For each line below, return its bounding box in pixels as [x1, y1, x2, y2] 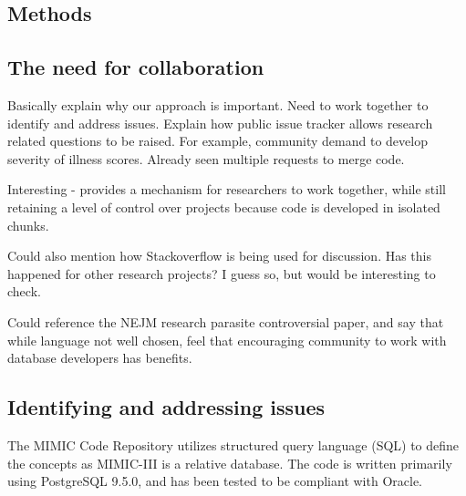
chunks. [7, 215, 49, 234]
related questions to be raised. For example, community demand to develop [7, 131, 428, 150]
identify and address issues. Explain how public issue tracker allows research [7, 113, 433, 132]
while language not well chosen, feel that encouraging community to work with [7, 330, 447, 349]
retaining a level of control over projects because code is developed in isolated [7, 197, 440, 216]
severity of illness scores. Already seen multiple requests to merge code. [7, 149, 405, 168]
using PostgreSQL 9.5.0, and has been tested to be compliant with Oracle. [7, 471, 422, 491]
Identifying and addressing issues [7, 393, 326, 421]
